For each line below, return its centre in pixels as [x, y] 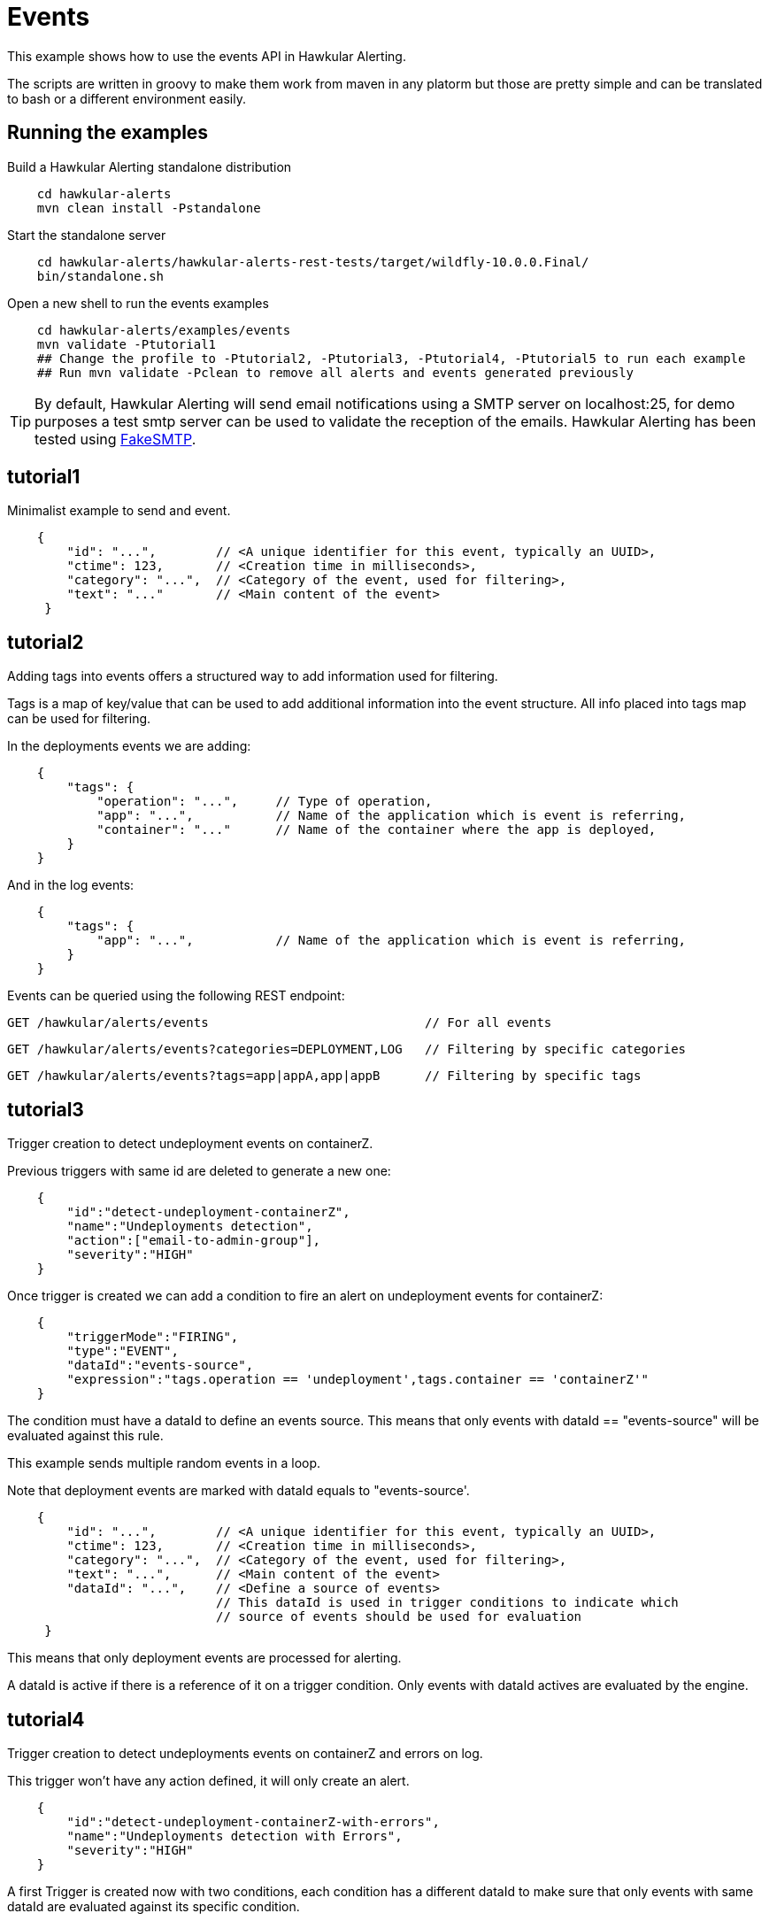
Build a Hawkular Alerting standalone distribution [150, 166]
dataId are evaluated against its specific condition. [154, 1906]
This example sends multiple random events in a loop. [164, 1463]
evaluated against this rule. [85, 1436]
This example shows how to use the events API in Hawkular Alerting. [207, 56]
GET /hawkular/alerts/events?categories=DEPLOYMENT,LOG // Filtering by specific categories [347, 1049]
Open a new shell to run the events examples [138, 303]
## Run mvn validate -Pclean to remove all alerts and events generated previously [335, 372]
